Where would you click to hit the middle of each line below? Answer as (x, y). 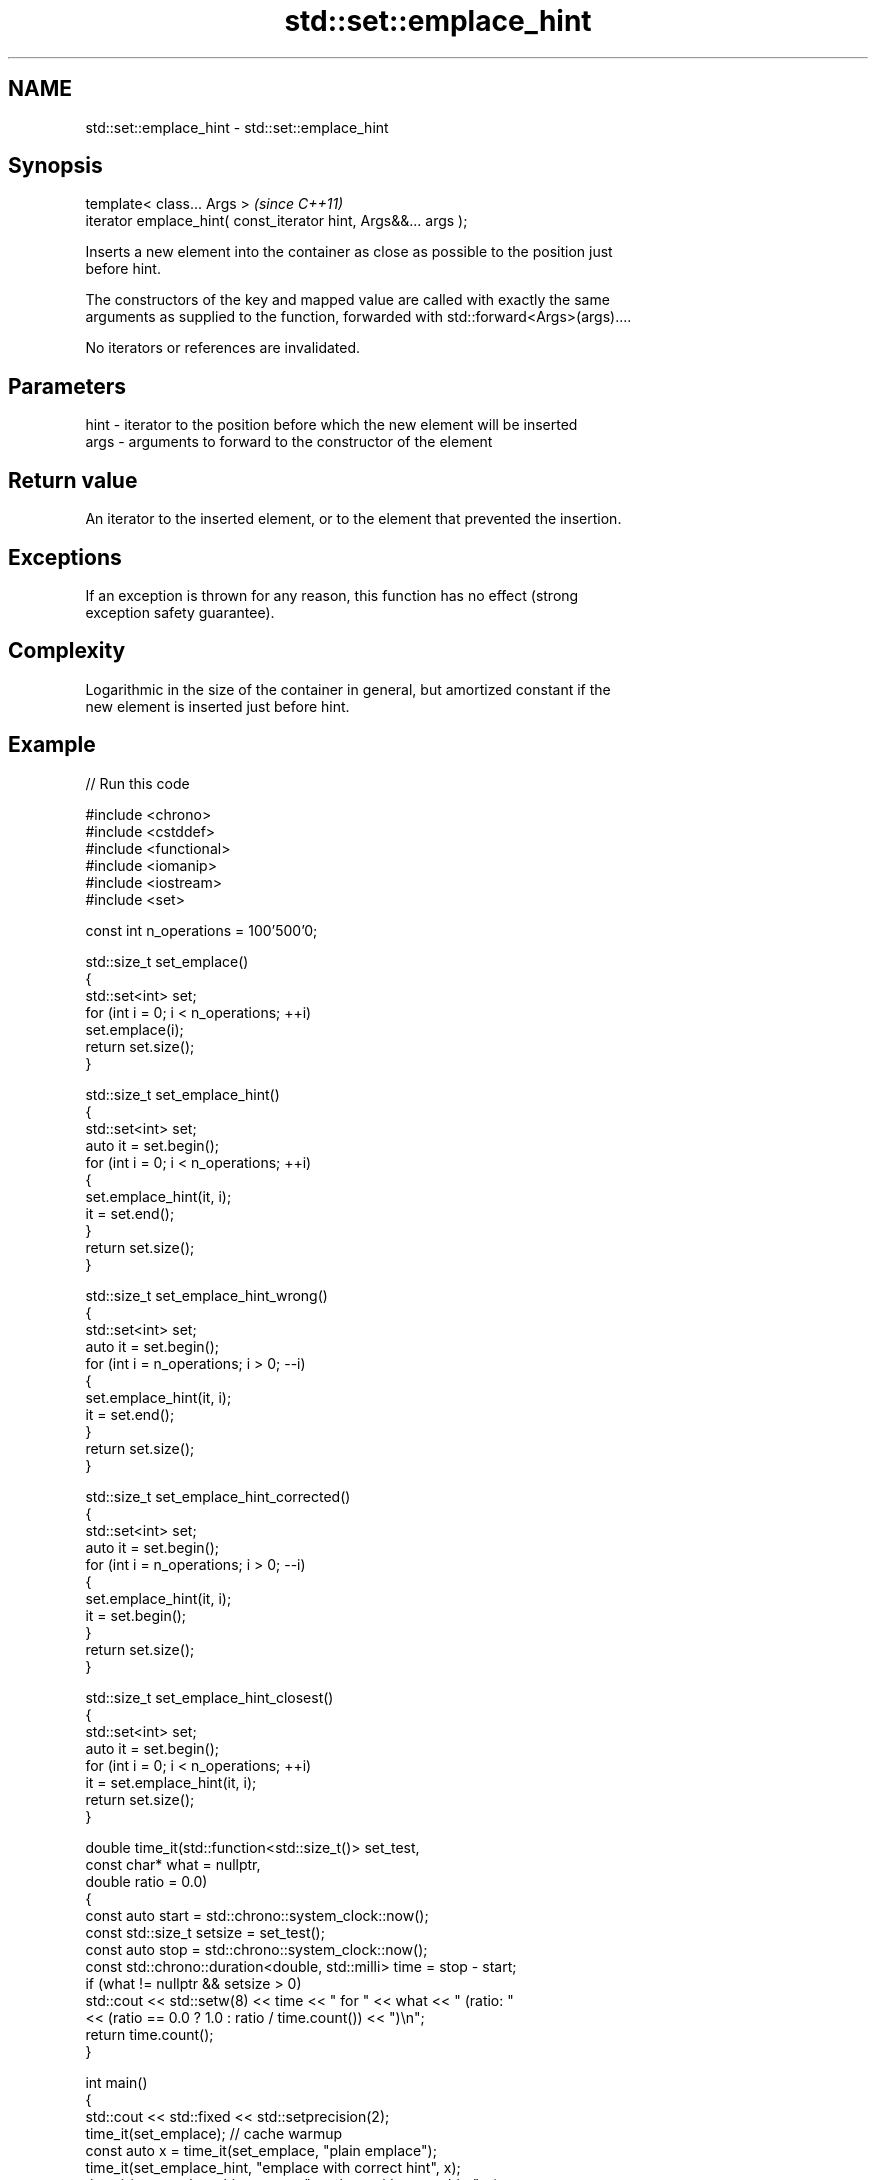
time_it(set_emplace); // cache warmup (214, 2133)
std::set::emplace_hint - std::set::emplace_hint (237, 127)
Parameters (67, 386)
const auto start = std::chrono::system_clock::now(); (257, 1915)
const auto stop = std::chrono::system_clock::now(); (256, 1949)
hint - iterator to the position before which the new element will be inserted (331, 425)
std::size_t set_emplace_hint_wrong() (206, 1295)
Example (52, 745)
